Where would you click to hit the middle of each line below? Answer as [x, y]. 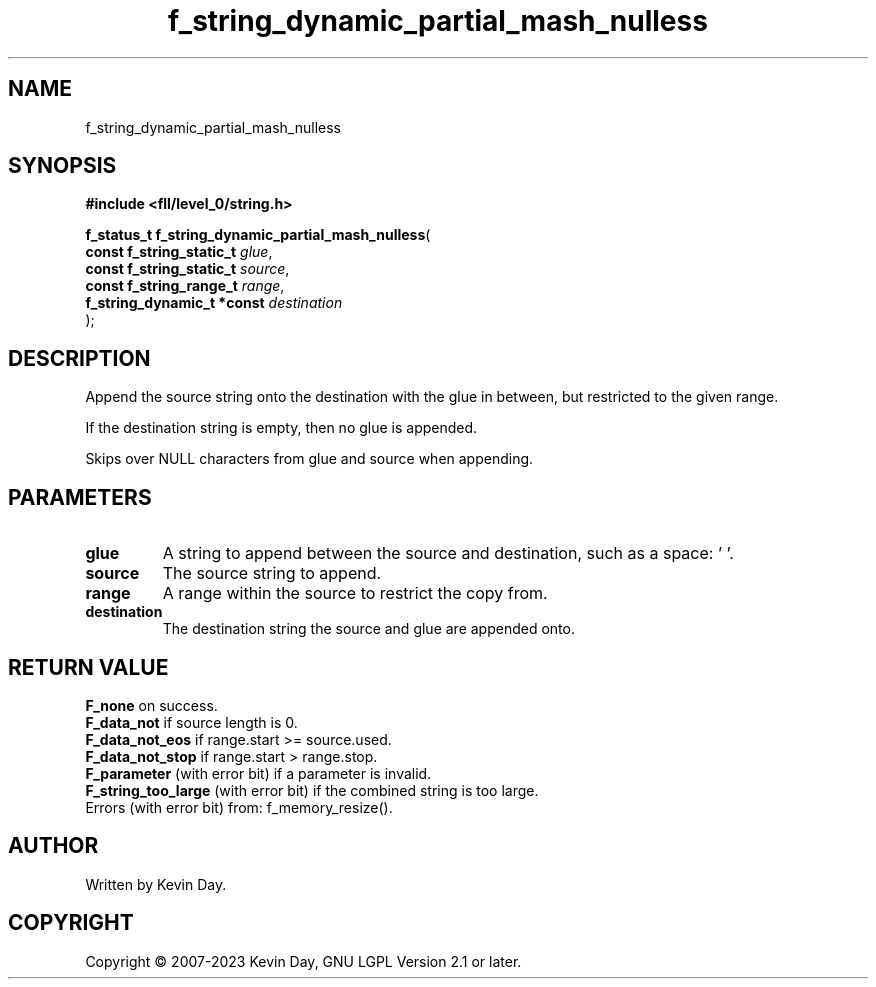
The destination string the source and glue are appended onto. [368, 629]
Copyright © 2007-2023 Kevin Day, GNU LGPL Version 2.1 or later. [303, 961]
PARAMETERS [80, 497]
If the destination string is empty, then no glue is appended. [281, 428]
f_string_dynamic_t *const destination [214, 303]
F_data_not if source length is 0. [191, 722]
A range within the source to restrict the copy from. [355, 593]
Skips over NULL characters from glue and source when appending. [309, 459]
